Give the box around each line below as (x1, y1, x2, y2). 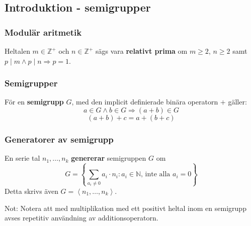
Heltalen (5, 46, 30, 56)
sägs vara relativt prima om (95, 46, 188, 56)
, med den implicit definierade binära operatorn (71, 96, 218, 107)
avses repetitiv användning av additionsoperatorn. (5, 212, 158, 223)
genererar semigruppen (71, 153, 146, 163)
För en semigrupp (5, 96, 64, 107)
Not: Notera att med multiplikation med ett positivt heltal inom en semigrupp (5, 202, 246, 213)
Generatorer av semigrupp (5, 133, 114, 145)
